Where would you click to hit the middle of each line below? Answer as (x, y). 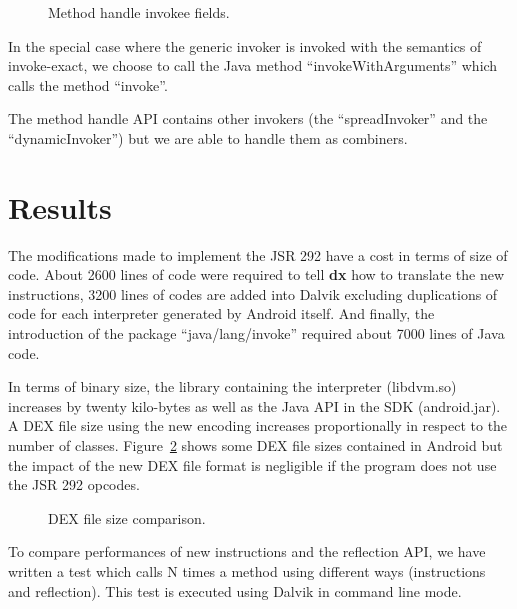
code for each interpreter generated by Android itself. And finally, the (221, 313)
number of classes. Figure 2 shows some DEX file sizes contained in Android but (255, 445)
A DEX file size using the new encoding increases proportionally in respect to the (258, 425)
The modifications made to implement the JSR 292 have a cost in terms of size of (258, 254)
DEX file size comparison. (127, 517)
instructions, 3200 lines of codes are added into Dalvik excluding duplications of (253, 293)
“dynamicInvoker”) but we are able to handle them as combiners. (208, 137)
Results (60, 206)
